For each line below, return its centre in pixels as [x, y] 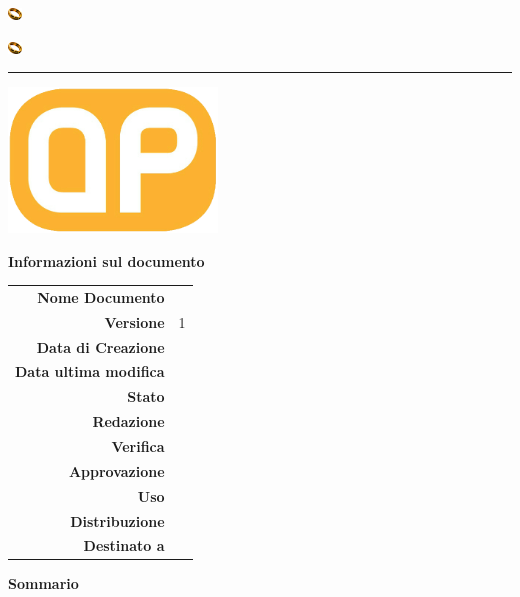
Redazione [128, 421]
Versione [134, 321]
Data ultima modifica [90, 371]
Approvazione [116, 470]
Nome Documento [101, 296]
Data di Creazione [100, 346]
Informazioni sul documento [106, 260]
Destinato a [124, 545]
